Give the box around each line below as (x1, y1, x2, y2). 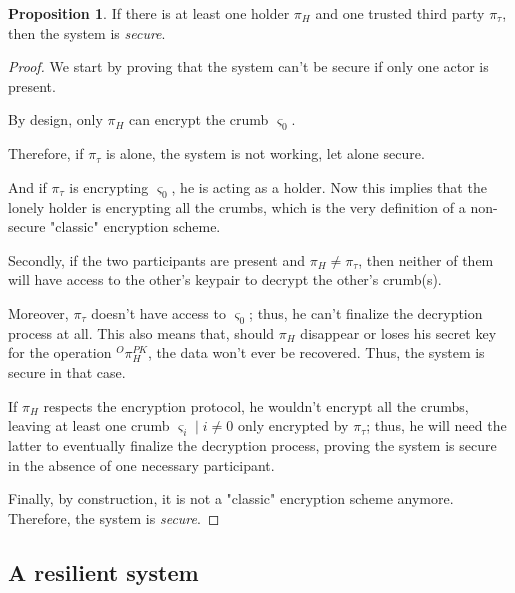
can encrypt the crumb (129, 109, 269, 130)
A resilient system (8, 556, 199, 587)
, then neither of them (358, 249, 494, 270)
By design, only (8, 109, 103, 130)
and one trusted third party (315, 3, 485, 23)
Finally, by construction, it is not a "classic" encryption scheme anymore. (8, 488, 454, 509)
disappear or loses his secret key (300, 322, 497, 343)
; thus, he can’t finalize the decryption (249, 302, 483, 323)
